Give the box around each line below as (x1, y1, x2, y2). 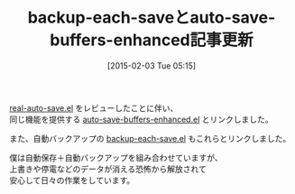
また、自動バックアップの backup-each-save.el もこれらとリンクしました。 (9, 133, 291, 143)
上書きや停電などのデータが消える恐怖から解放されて (9, 163, 207, 174)
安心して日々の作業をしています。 (9, 174, 135, 185)
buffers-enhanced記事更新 (49, 30, 254, 51)
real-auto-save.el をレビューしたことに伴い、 (9, 102, 179, 113)
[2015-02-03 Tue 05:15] (106, 60, 197, 71)
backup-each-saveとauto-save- (27, 7, 276, 28)
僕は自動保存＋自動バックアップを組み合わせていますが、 (9, 152, 223, 162)
